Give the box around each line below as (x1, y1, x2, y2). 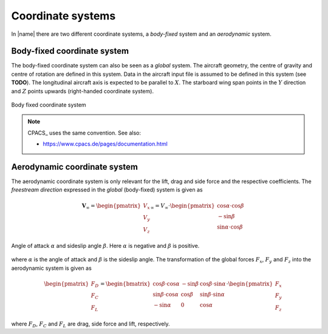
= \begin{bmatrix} (100, 280, 151, 287)
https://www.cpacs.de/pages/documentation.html (43, 140, 168, 148)
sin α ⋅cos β (216, 223, 243, 230)
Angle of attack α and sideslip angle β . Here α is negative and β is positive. (11, 242, 200, 249)
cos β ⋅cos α (152, 280, 180, 287)
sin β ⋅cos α (152, 291, 179, 298)
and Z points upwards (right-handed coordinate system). (11, 87, 154, 95)
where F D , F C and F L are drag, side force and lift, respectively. (11, 320, 170, 329)
